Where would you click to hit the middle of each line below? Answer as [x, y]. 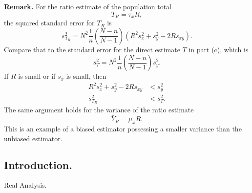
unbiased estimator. [33, 138]
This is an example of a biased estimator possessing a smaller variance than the [123, 129]
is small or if [37, 76]
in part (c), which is [219, 49]
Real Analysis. [25, 185]
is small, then [86, 76]
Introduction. [38, 164]
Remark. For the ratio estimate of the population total [88, 6]
